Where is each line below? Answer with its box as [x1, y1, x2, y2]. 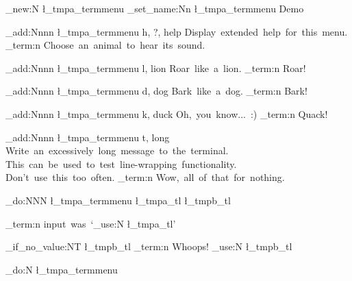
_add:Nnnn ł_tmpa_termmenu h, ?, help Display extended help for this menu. [5, 24, 348, 38]
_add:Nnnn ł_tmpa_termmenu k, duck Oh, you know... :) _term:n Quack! [5, 106, 328, 121]
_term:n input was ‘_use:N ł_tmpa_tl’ [5, 216, 176, 230]
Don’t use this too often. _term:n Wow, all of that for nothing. [5, 170, 285, 184]
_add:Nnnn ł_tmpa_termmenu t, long [5, 130, 170, 144]
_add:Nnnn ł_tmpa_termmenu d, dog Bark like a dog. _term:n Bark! [5, 84, 307, 98]
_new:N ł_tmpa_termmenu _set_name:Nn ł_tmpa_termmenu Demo [5, 1, 304, 15]
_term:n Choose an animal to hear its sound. [5, 38, 205, 52]
